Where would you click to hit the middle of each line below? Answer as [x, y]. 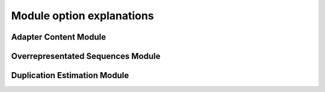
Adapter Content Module [59, 37]
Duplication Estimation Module [70, 75]
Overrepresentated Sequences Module [86, 56]
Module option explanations [82, 16]
